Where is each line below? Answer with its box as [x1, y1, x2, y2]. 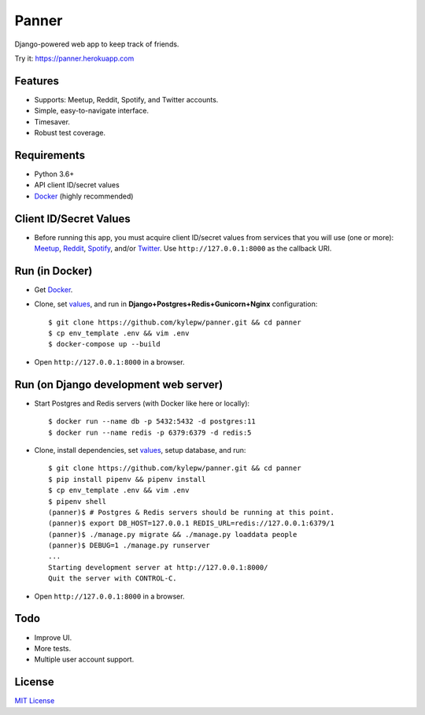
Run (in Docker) [14, 264, 93, 277]
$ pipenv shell [48, 497, 107, 506]
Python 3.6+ [34, 169, 75, 179]
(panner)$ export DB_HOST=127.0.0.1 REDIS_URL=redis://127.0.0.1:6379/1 [48, 519, 334, 528]
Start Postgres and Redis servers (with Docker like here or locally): [34, 398, 250, 408]
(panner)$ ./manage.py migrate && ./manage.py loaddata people [48, 530, 297, 539]
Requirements [14, 148, 86, 161]
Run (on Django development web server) [14, 378, 224, 391]
